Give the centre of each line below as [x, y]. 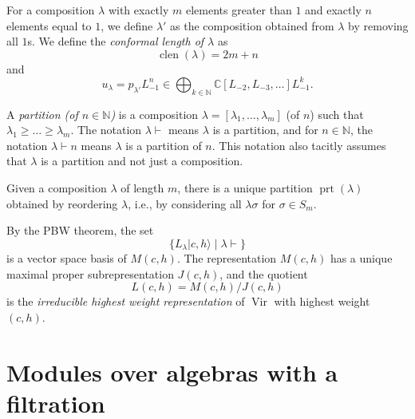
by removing [378, 25]
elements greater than [239, 10]
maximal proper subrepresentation [90, 273]
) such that [337, 114]
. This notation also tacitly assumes [299, 145]
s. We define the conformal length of [116, 41]
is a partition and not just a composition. [142, 161]
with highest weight [322, 301]
